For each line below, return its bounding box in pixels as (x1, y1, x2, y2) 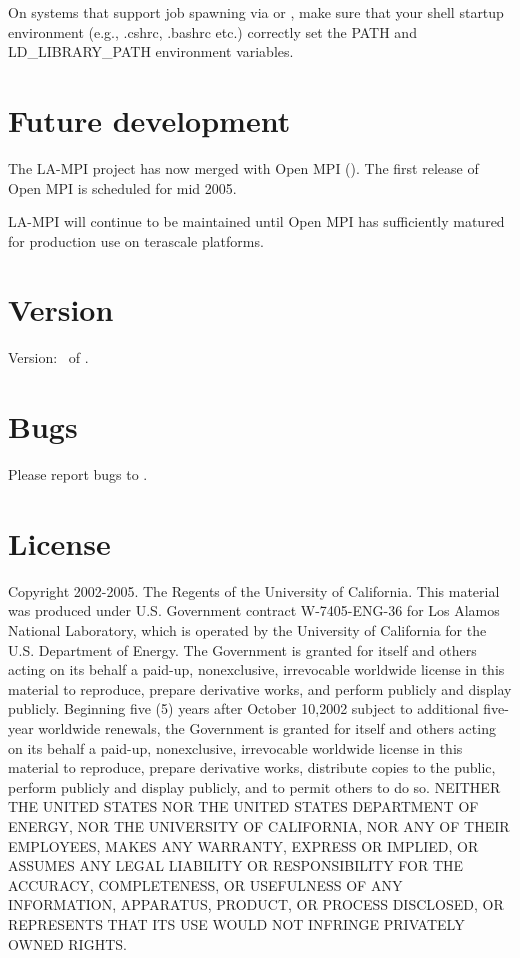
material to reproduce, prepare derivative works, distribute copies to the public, (8, 757, 496, 778)
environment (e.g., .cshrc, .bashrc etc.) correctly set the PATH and (8, 21, 417, 42)
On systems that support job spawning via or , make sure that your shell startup (8, 2, 504, 22)
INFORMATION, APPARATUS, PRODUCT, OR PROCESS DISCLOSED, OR (8, 894, 504, 915)
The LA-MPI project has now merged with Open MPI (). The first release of (8, 157, 479, 178)
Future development (8, 99, 291, 140)
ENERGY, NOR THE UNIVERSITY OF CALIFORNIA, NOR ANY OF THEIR (8, 815, 510, 836)
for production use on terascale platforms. (8, 230, 264, 251)
